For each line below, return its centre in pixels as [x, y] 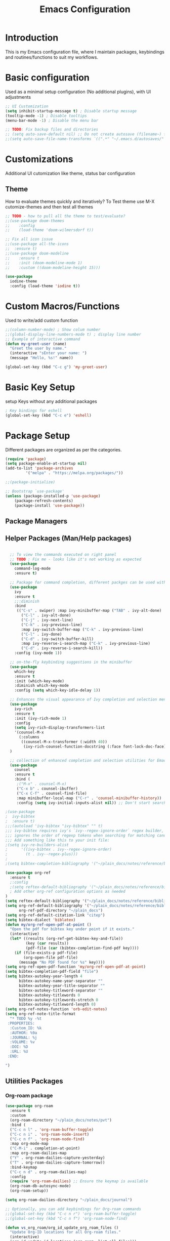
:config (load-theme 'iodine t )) [45, 286]
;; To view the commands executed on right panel [63, 554]
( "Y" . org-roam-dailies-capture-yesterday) [57, 1158]
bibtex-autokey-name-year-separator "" [60, 981]
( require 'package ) [26, 459]
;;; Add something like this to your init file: [57, 840]
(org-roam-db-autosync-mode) [40, 1186]
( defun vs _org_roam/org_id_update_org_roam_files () [62, 1228]
